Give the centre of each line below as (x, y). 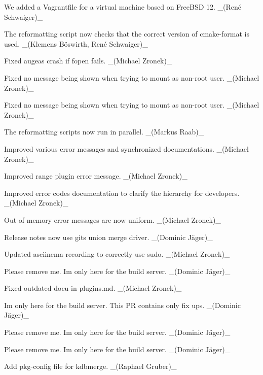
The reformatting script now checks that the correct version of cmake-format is (127, 34)
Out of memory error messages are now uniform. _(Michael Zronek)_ (112, 219)
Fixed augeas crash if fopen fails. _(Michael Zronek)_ (88, 61)
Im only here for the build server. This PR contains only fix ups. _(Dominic (122, 305)
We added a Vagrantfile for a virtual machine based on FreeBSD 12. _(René (123, 7)
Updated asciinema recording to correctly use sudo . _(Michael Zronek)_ (117, 254)
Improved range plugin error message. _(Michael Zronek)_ (96, 176)
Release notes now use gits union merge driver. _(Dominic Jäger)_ (108, 237)
